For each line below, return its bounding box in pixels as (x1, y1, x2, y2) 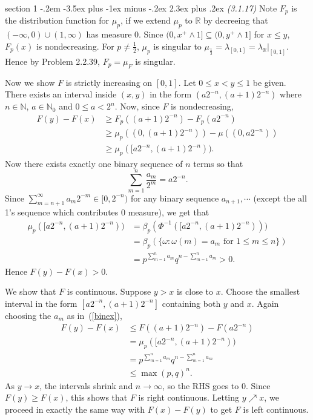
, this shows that (65, 391, 128, 404)
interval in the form (5, 297, 77, 309)
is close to (176, 285, 214, 298)
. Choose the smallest (220, 285, 300, 298)
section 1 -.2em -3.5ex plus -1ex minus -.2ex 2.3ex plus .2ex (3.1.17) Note (5, 2, 277, 14)
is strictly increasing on (65, 76, 153, 88)
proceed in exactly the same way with (5, 403, 145, 416)
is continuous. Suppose (67, 285, 151, 298)
